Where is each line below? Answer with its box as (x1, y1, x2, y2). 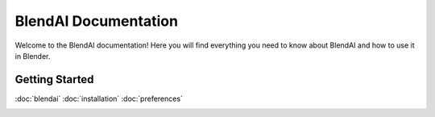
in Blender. (14, 51, 51, 61)
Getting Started (14, 73, 94, 86)
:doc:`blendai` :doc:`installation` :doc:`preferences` (14, 94, 183, 103)
